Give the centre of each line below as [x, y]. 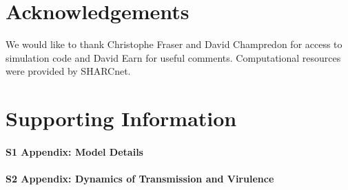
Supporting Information [121, 118]
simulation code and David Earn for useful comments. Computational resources [173, 57]
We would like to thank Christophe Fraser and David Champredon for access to [174, 44]
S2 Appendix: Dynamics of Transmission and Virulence [140, 179]
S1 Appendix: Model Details [74, 151]
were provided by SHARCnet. [68, 71]
